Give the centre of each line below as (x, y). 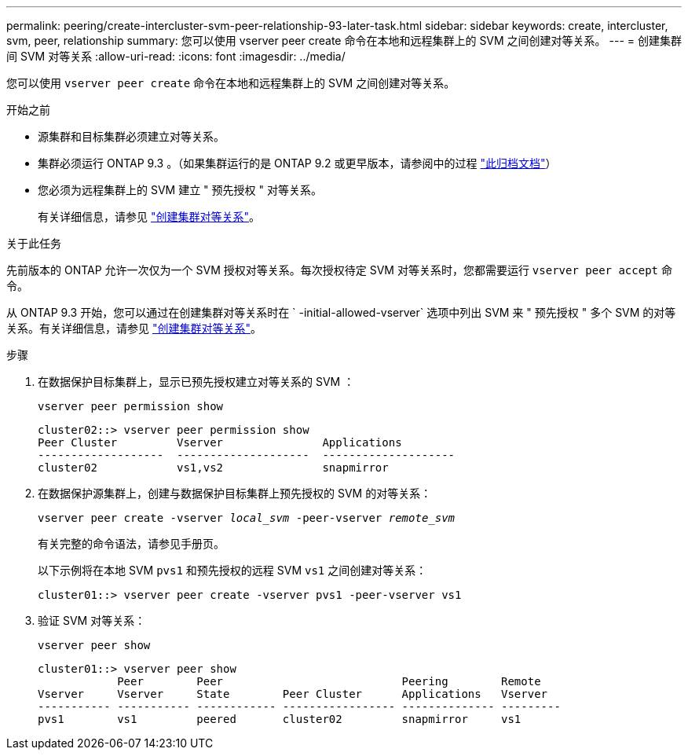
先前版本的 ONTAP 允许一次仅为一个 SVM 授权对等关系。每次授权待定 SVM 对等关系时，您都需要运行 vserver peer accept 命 (339, 270)
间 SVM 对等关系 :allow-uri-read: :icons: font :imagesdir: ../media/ (176, 56)
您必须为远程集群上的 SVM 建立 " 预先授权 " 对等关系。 (180, 190)
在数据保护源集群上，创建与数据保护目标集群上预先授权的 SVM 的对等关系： (235, 493)
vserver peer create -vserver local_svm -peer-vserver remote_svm (247, 518)
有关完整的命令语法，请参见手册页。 (131, 543)
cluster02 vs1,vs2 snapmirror (213, 468)
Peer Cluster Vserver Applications (220, 442)
